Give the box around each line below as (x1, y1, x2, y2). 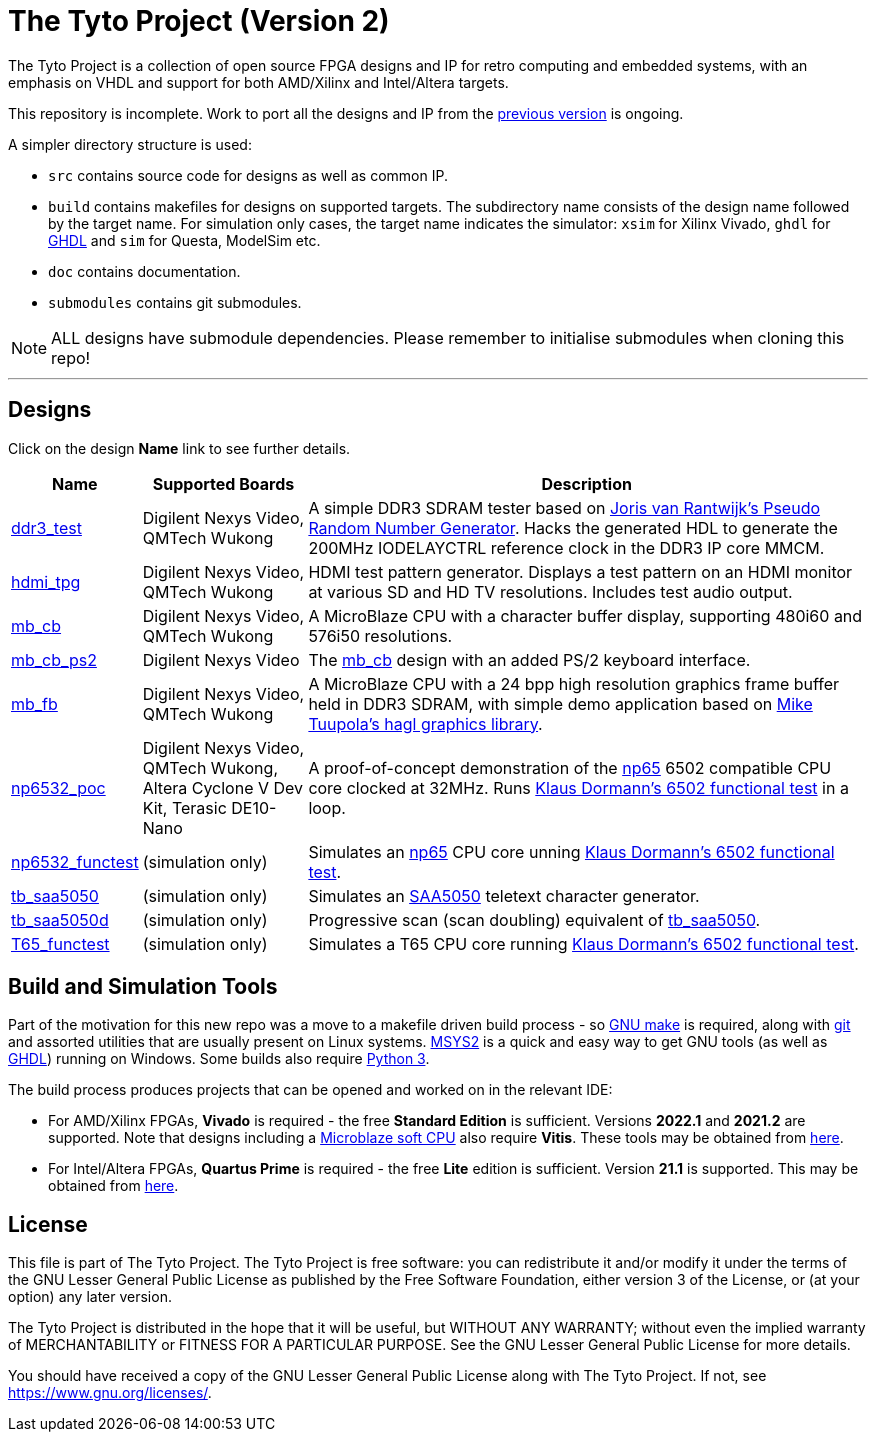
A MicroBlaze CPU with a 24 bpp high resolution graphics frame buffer (308, 673, 840, 694)
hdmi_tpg (11, 571, 81, 592)
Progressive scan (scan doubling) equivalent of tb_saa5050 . (308, 909, 761, 930)
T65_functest (11, 933, 110, 954)
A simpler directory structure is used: (8, 135, 252, 153)
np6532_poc (11, 777, 106, 798)
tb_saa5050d (11, 909, 109, 930)
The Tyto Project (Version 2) (8, 4, 390, 38)
